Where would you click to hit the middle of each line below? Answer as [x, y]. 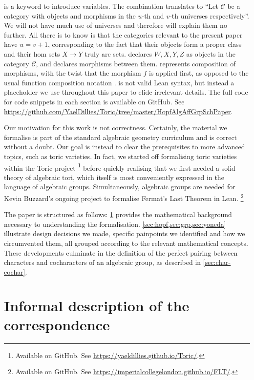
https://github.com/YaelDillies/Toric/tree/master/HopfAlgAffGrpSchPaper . [118, 111]
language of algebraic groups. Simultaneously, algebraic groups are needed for [120, 187]
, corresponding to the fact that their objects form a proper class [145, 44]
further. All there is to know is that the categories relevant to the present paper [123, 34]
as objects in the [211, 53]
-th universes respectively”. [209, 15]
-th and [153, 15]
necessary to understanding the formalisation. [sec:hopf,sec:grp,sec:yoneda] [115, 224]
